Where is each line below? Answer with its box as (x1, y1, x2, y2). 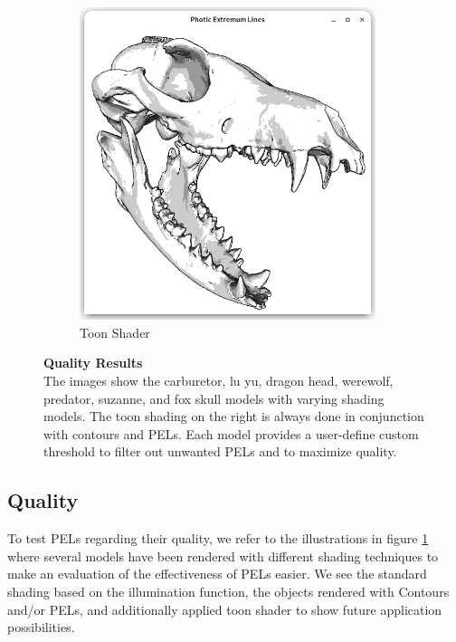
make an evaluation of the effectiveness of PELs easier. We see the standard (7, 564, 427, 583)
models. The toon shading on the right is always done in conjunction (43, 407, 424, 426)
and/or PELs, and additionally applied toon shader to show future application (7, 599, 442, 618)
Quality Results (43, 353, 143, 372)
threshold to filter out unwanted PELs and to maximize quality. (43, 442, 397, 461)
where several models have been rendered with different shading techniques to (7, 546, 439, 565)
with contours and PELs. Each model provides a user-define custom (43, 424, 419, 443)
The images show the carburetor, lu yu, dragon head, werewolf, (43, 371, 394, 390)
